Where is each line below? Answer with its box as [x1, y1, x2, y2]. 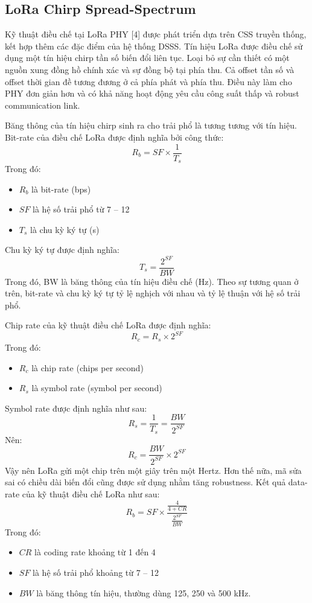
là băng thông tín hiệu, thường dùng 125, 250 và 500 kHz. [36, 586, 251, 599]
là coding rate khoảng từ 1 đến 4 [34, 546, 156, 558]
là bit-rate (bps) [31, 182, 91, 195]
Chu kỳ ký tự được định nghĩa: [5, 243, 119, 256]
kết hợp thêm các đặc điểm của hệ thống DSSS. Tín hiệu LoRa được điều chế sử [5, 39, 303, 52]
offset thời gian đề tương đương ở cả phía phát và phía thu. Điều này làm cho [5, 75, 292, 88]
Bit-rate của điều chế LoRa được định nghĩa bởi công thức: [5, 130, 224, 143]
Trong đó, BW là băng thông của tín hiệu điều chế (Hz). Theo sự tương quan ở [5, 275, 299, 287]
